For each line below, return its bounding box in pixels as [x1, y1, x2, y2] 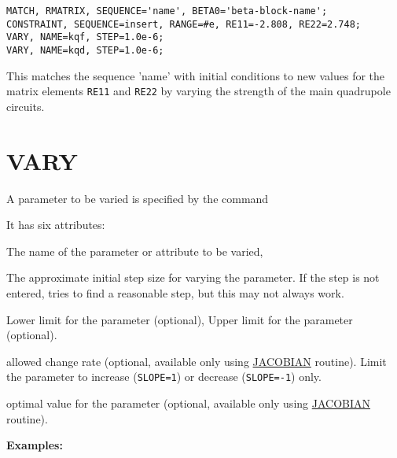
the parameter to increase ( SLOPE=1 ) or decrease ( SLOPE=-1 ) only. [6, 368, 322, 385]
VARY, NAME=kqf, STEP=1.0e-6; [6, 31, 164, 43]
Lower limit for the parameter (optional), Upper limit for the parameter [6, 311, 353, 327]
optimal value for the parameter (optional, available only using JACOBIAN [6, 395, 371, 411]
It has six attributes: [6, 216, 105, 233]
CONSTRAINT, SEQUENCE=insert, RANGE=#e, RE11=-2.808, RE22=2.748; [6, 18, 362, 30]
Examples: [6, 437, 63, 453]
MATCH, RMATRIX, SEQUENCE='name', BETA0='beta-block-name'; [6, 6, 328, 17]
